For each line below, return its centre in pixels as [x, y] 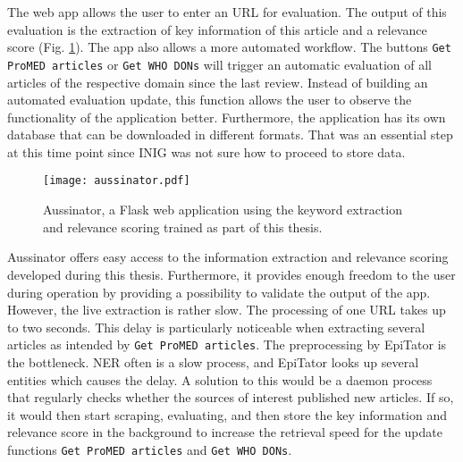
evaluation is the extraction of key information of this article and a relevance [217, 29]
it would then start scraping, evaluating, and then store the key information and [227, 414]
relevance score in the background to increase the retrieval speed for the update [225, 432]
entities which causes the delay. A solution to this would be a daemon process [220, 379]
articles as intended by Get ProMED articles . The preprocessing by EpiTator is [227, 344]
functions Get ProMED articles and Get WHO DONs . [150, 449]
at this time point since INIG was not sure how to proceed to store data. [206, 151]
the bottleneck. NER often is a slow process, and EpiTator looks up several [213, 361]
